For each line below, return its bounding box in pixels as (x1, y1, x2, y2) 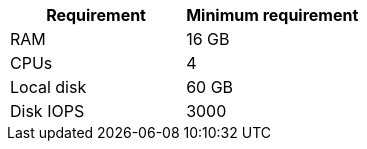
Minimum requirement (186, 5, 359, 25)
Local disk (10, 77, 87, 97)
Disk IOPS (10, 101, 85, 121)
